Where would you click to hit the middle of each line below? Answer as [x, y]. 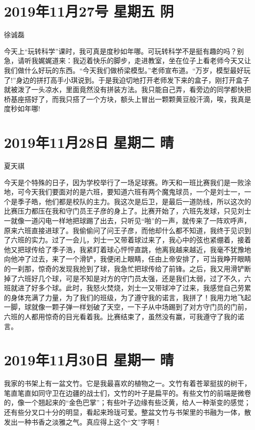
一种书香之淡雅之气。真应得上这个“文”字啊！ [89, 421]
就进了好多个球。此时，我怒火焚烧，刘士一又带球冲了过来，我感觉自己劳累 [131, 288]
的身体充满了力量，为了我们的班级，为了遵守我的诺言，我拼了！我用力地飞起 [127, 297]
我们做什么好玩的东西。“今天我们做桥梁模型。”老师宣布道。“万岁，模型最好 [124, 70]
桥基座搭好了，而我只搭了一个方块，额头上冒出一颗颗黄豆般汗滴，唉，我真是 [127, 99]
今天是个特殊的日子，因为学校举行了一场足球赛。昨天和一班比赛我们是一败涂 [127, 182]
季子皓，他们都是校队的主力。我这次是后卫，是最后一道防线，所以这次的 [134, 201]
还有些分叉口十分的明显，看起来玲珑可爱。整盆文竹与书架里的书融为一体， [124, 412]
